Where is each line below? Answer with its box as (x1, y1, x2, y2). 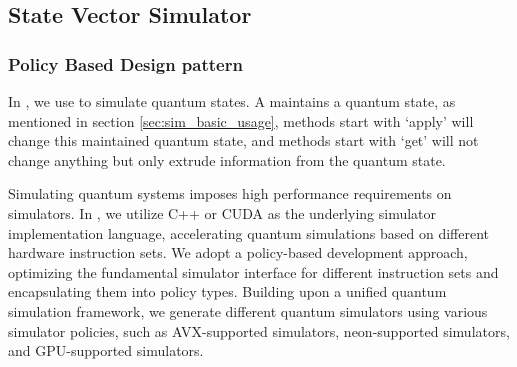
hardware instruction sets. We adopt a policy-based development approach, (8, 242, 468, 263)
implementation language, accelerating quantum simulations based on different (8, 222, 489, 243)
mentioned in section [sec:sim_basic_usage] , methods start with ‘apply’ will (8, 110, 474, 131)
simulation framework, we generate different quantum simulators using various (8, 300, 488, 321)
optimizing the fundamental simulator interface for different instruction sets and (8, 261, 499, 282)
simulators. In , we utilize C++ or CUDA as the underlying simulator (8, 202, 437, 223)
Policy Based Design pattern (8, 51, 243, 76)
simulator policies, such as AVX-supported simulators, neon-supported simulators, (8, 320, 510, 341)
